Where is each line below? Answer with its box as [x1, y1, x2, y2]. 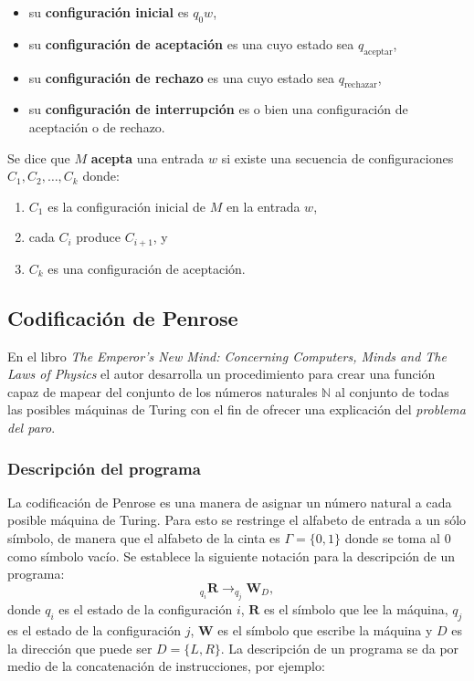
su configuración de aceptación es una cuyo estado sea [28, 34, 354, 53]
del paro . [7, 417, 56, 436]
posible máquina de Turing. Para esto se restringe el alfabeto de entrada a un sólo [7, 510, 467, 529]
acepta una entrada [90, 148, 205, 167]
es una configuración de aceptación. [47, 258, 246, 278]
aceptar [363, 47, 393, 57]
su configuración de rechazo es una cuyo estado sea [28, 68, 334, 87]
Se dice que [7, 148, 70, 167]
